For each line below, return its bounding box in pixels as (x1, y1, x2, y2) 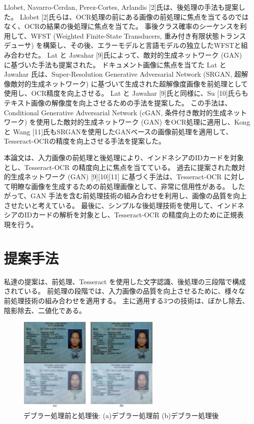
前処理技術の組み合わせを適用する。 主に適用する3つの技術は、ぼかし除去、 (4, 295, 249, 305)
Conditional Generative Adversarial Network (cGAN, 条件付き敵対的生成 (4, 107, 227, 117)
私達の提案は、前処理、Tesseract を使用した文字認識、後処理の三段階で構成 (4, 276, 246, 286)
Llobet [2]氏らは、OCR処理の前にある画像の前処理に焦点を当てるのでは (20, 11, 249, 21)
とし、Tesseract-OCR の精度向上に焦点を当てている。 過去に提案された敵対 (4, 162, 245, 172)
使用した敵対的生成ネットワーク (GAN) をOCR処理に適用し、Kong (36, 117, 250, 127)
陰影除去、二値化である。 (4, 305, 86, 315)
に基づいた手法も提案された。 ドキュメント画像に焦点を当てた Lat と (4, 59, 227, 69)
